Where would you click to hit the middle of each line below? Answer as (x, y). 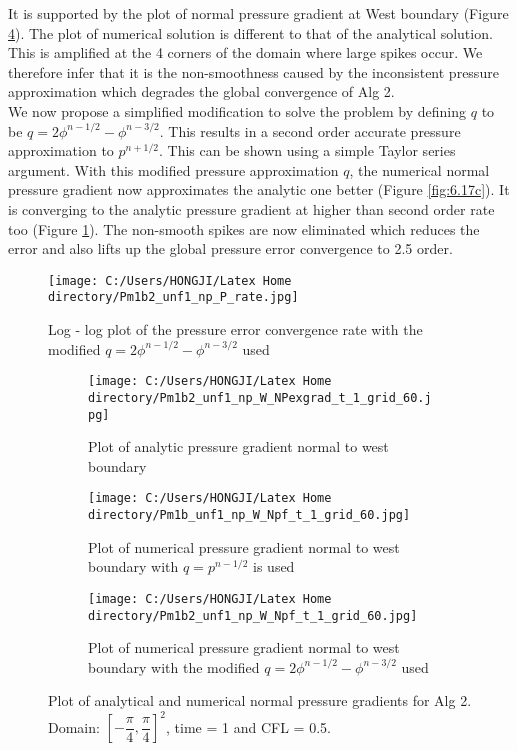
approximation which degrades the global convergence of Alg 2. (201, 91)
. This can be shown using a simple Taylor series (307, 150)
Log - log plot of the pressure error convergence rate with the (235, 329)
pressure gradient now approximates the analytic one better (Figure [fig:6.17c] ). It (259, 189)
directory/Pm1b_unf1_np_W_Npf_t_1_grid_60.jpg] (249, 515)
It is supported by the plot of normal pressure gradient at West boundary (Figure (258, 13)
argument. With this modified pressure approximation (173, 169)
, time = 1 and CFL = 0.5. (248, 726)
